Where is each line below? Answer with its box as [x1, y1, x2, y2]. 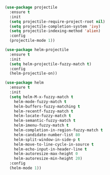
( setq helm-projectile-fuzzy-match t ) [9, 61, 92, 66]
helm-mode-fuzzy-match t [14, 99, 67, 104]
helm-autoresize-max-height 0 [14, 151, 78, 157]
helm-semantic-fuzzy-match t [14, 118, 76, 123]
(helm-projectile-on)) [9, 71, 58, 76]
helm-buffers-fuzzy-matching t [14, 104, 80, 109]
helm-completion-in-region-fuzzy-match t [14, 128, 103, 133]
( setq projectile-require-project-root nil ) [9, 19, 105, 24]
